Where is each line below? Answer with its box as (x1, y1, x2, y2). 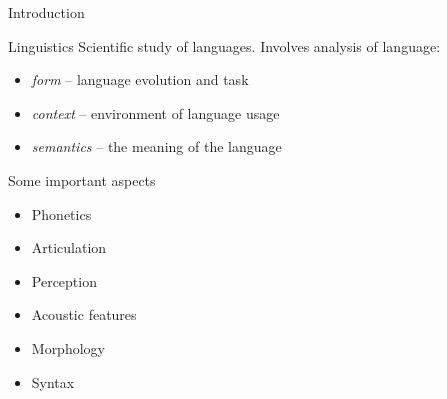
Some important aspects (8, 169, 156, 190)
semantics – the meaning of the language (31, 136, 282, 157)
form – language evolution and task (31, 69, 249, 90)
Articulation (31, 237, 107, 258)
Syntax (31, 371, 75, 392)
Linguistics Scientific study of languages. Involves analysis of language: (8, 35, 441, 56)
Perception (31, 270, 97, 291)
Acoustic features (31, 304, 137, 325)
